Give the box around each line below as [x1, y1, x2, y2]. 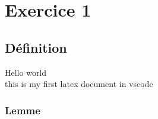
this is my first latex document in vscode [5, 78, 153, 90]
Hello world [5, 66, 47, 78]
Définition [5, 38, 67, 56]
